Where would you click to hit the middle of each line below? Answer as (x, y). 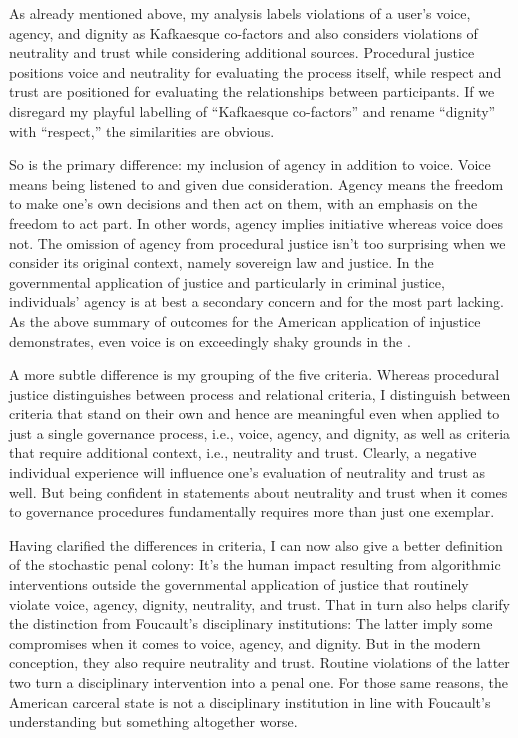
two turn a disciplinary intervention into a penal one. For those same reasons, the (258, 682)
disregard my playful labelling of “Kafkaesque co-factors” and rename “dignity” (252, 110)
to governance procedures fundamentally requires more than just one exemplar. (252, 511)
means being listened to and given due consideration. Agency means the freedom (256, 183)
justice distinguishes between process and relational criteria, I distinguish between (260, 393)
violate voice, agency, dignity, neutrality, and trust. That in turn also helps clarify (259, 603)
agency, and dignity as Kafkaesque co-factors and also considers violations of (243, 32)
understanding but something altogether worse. (153, 721)
